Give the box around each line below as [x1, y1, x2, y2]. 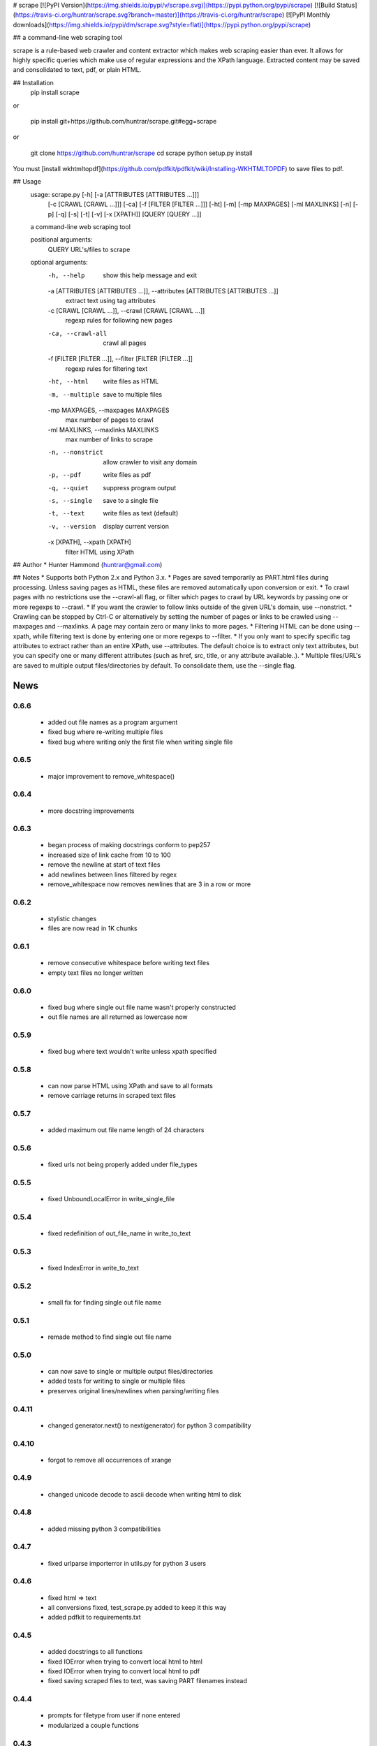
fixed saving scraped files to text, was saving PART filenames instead [47, 1677, 247, 1685]
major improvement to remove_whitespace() [47, 772, 175, 780]
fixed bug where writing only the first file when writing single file [47, 738, 233, 746]
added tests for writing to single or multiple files [47, 1377, 186, 1386]
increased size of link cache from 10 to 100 [47, 851, 171, 859]
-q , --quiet [47, 484, 89, 492]
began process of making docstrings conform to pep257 [47, 841, 211, 849]
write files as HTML [103, 377, 159, 386]
